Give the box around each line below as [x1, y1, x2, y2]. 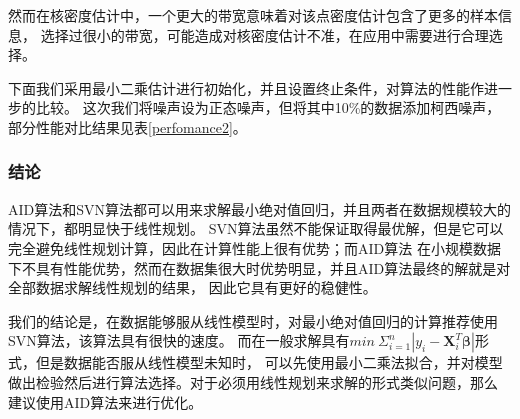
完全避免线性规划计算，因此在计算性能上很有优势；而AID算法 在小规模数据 [8, 237, 501, 258]
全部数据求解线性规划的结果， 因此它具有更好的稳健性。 [8, 277, 377, 298]
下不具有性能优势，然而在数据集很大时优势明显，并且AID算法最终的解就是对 [8, 257, 511, 278]
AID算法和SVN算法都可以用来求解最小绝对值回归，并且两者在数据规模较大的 [8, 198, 512, 219]
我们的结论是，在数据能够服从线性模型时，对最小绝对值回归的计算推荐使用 [8, 310, 498, 331]
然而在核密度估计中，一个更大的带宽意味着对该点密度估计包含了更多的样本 [8, 5, 498, 25]
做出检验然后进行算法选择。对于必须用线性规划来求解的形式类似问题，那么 [8, 371, 498, 392]
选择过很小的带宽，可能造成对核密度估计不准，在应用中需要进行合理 [40, 24, 489, 45]
